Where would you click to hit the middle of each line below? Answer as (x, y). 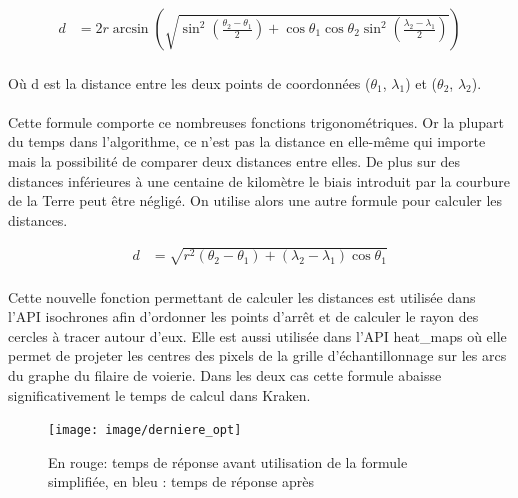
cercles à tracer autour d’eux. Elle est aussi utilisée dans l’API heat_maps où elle (257, 335)
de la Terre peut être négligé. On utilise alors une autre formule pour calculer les (255, 200)
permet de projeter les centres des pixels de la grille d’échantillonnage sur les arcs (257, 355)
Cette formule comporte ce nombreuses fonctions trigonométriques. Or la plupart (256, 121)
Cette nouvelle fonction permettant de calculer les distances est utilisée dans (242, 296)
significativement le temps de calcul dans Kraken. (159, 394)
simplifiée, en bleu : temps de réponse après (181, 481)
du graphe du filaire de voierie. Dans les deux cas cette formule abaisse (225, 374)
